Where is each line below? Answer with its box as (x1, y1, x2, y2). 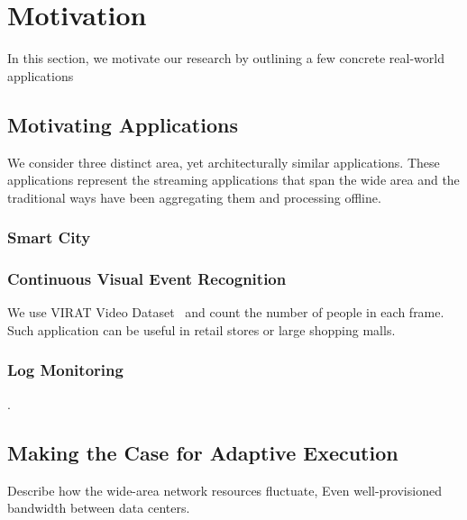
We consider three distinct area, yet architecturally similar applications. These (7, 152, 440, 171)
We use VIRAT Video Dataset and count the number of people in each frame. (7, 303, 444, 322)
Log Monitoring (7, 359, 124, 381)
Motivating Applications (7, 110, 238, 138)
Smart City (7, 226, 91, 249)
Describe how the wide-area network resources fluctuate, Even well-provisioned (7, 480, 442, 499)
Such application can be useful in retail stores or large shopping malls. (7, 320, 396, 339)
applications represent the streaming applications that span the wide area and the (7, 170, 460, 189)
